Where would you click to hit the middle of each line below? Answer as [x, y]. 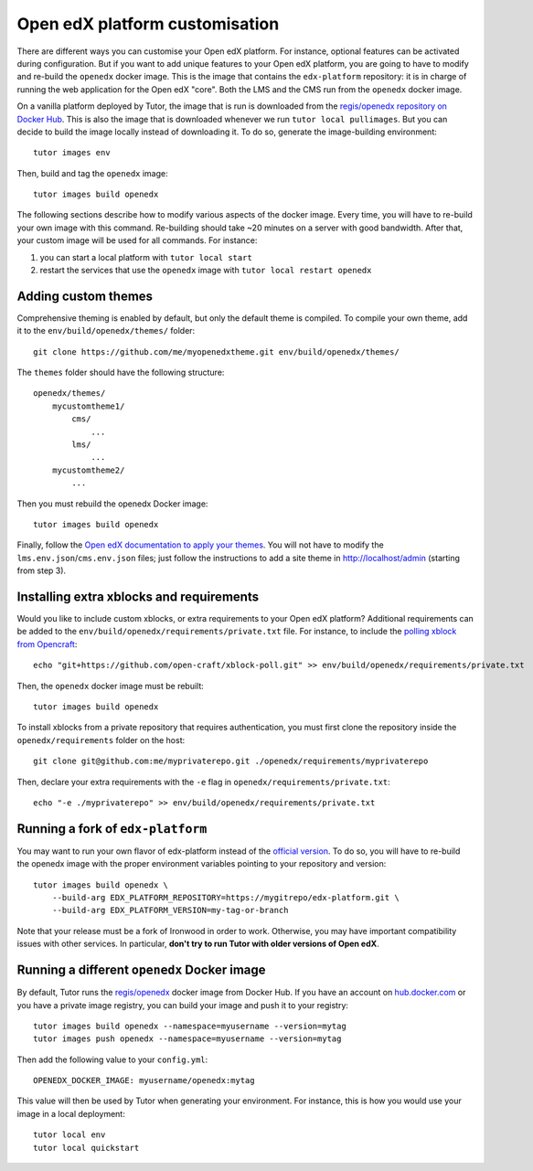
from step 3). [42, 570]
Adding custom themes [85, 296]
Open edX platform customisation [148, 24]
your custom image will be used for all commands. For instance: [137, 240]
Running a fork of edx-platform [112, 829]
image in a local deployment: [71, 1113]
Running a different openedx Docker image [141, 970]
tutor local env [69, 1135]
